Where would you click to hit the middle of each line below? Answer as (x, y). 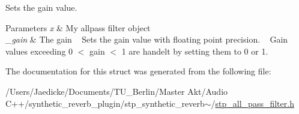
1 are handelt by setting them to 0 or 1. (195, 51)
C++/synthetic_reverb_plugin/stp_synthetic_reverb (105, 103)
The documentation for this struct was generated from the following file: (138, 71)
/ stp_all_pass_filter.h (252, 103)
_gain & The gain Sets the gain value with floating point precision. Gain (147, 39)
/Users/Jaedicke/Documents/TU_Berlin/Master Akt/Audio (117, 91)
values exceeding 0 (39, 51)
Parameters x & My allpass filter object (78, 27)
